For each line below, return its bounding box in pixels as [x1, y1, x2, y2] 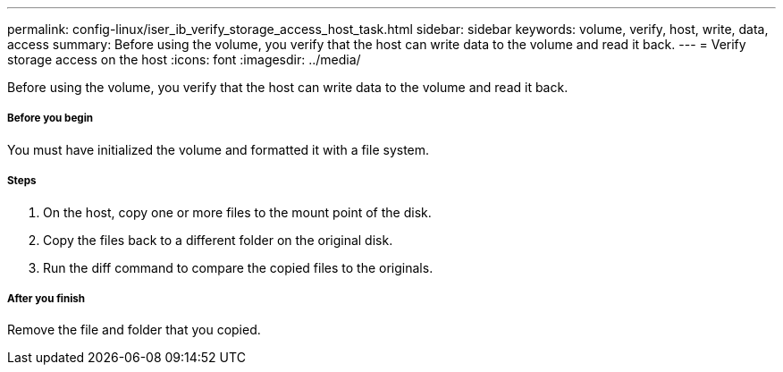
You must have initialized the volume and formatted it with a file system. [7, 141, 430, 157]
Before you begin [7, 112, 94, 125]
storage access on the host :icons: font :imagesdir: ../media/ [7, 52, 361, 67]
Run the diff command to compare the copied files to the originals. [43, 259, 434, 275]
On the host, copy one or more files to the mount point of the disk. [43, 204, 432, 220]
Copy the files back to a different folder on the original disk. [43, 232, 393, 248]
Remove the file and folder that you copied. [7, 322, 261, 338]
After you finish [7, 292, 86, 305]
